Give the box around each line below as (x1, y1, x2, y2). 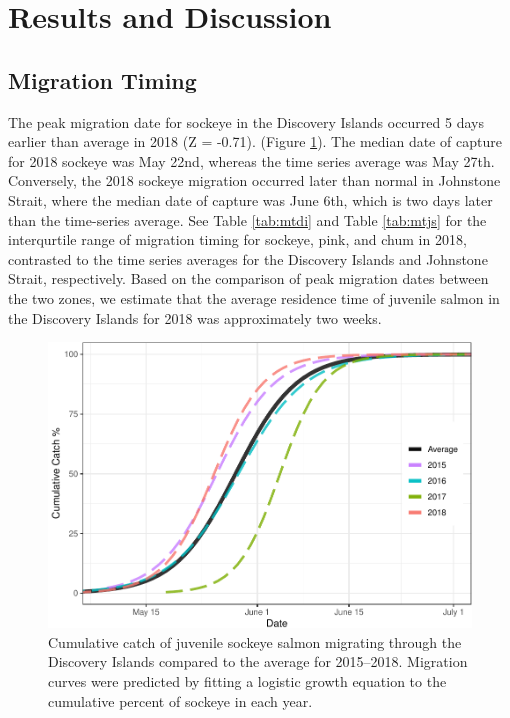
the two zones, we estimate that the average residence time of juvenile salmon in (8, 287, 500, 308)
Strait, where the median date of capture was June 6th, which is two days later (8, 189, 493, 210)
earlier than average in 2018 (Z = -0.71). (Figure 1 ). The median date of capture (8, 131, 502, 152)
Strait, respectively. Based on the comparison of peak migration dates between (8, 268, 489, 289)
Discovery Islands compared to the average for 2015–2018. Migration (48, 651, 468, 672)
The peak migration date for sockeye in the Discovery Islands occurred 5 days (8, 111, 484, 132)
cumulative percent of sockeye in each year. (48, 690, 313, 711)
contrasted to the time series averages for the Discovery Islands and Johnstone (8, 248, 488, 269)
